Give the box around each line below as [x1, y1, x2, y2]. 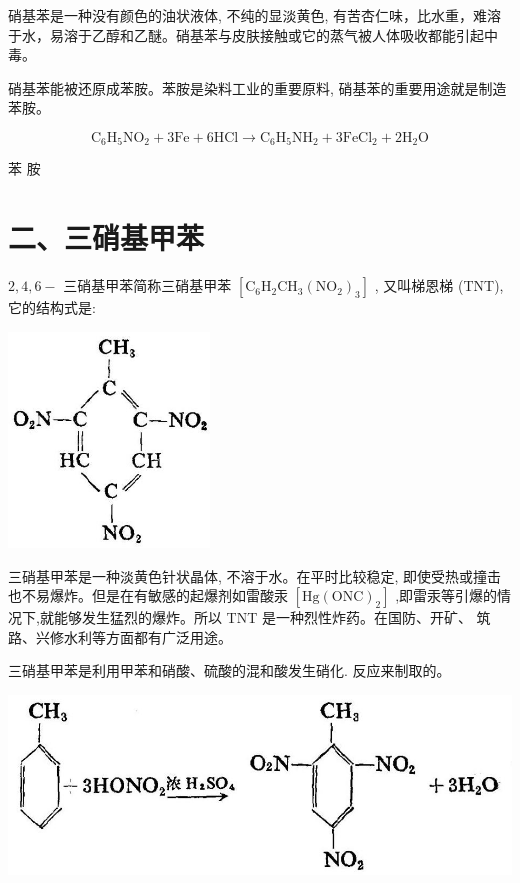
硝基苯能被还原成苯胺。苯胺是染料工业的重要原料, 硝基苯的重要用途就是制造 [8, 77, 507, 98]
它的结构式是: [8, 297, 96, 318]
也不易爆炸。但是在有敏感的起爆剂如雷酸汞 [8, 585, 288, 606]
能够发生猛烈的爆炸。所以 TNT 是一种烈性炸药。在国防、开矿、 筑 [53, 607, 491, 628]
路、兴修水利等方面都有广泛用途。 [8, 626, 232, 647]
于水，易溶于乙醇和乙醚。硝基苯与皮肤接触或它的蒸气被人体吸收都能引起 [8, 24, 484, 45]
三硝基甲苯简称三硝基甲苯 [63, 275, 232, 296]
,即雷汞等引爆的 [395, 585, 498, 606]
